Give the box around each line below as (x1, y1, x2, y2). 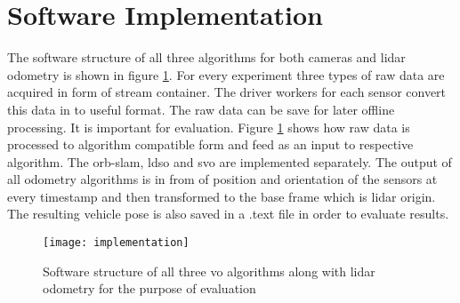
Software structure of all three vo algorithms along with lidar (43, 261, 375, 280)
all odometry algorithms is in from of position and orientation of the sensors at (7, 170, 438, 188)
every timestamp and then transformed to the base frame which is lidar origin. (7, 187, 436, 205)
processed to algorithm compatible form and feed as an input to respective (7, 135, 414, 154)
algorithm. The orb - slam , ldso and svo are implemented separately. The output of (7, 152, 452, 171)
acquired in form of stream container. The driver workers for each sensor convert (7, 83, 447, 101)
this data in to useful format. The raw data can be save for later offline (7, 100, 395, 118)
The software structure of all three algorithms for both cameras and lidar (7, 48, 406, 67)
